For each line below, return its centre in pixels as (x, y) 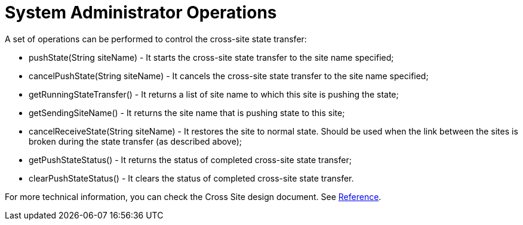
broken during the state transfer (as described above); (136, 141)
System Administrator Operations (141, 12)
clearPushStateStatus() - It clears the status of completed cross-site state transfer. (191, 178)
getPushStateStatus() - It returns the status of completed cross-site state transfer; (190, 160)
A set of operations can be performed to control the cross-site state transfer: (156, 39)
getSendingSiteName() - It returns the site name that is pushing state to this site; (187, 112)
